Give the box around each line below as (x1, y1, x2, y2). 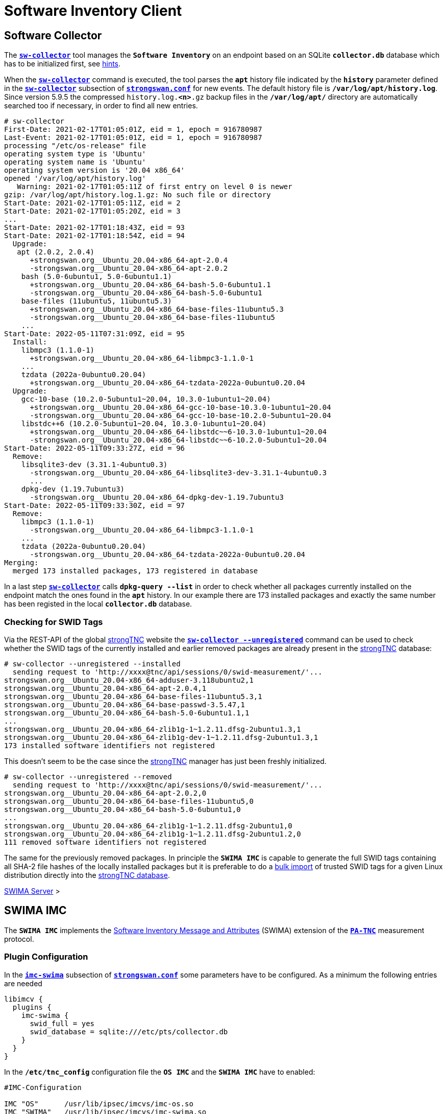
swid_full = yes (30, 1019, 95, 1028)
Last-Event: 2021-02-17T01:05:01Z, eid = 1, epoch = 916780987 (4, 133, 262, 142)
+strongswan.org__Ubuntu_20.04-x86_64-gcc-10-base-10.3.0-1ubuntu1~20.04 (30, 403, 331, 412)
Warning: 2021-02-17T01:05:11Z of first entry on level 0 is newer (17, 182, 292, 191)
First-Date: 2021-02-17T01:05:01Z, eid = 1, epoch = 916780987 (4, 125, 262, 134)
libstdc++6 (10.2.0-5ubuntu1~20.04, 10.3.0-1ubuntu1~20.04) (21, 420, 267, 428)
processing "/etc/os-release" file (4, 142, 146, 150)
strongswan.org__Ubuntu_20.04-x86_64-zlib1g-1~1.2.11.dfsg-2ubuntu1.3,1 (4, 725, 301, 733)
